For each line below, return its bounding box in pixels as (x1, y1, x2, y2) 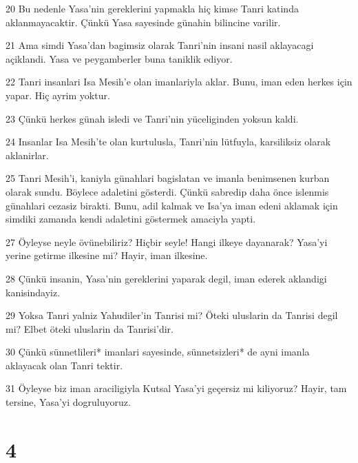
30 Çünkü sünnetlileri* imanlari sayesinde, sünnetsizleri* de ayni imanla (6, 344, 310, 359)
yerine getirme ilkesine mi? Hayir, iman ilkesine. (6, 248, 208, 263)
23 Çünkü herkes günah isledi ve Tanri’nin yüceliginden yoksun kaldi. (6, 111, 299, 125)
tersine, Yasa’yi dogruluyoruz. (6, 395, 131, 409)
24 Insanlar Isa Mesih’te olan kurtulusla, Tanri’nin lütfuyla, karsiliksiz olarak (6, 134, 331, 149)
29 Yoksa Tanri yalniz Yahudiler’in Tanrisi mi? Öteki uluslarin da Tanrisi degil (6, 308, 338, 322)
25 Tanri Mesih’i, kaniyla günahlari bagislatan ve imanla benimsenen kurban (6, 171, 330, 185)
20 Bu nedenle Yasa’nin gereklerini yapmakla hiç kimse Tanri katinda (6, 1, 299, 15)
